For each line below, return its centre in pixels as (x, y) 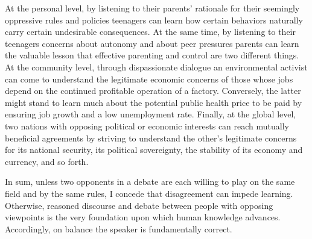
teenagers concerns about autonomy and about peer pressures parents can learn (152, 43)
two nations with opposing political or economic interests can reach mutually (147, 126)
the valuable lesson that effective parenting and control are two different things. (152, 55)
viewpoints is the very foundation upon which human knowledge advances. (143, 217)
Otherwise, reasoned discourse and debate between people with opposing (139, 205)
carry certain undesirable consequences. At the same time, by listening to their (150, 32)
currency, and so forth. (47, 161)
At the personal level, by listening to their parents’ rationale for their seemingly (152, 8)
